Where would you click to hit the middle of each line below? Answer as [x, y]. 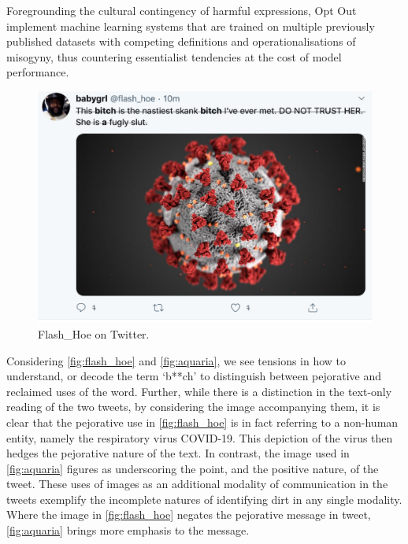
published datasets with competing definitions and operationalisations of [181, 41]
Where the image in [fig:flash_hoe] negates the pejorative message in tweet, [189, 514]
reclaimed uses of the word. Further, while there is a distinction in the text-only [199, 391]
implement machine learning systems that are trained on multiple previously [191, 26]
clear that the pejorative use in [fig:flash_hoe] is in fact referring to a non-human [202, 422]
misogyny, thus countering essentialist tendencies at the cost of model [174, 56]
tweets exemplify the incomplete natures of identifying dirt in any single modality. [204, 499]
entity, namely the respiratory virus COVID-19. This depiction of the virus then [200, 437]
